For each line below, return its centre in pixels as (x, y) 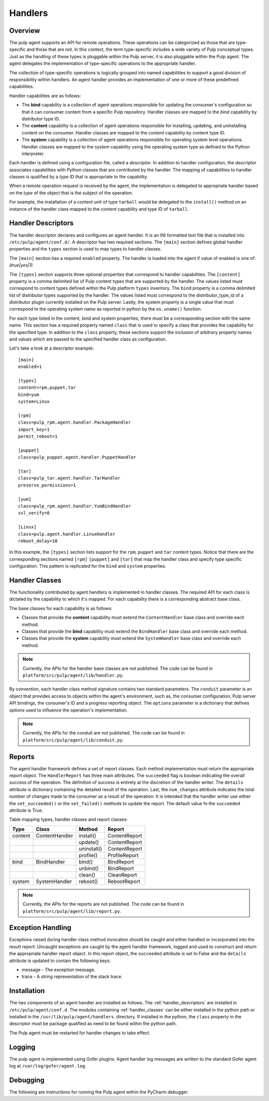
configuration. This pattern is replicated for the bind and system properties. (88, 566)
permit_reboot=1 (38, 436)
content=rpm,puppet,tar (47, 388)
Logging (22, 1047)
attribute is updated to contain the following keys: (60, 961)
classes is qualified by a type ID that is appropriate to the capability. (79, 177)
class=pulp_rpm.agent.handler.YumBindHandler (75, 506)
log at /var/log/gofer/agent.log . (48, 1066)
